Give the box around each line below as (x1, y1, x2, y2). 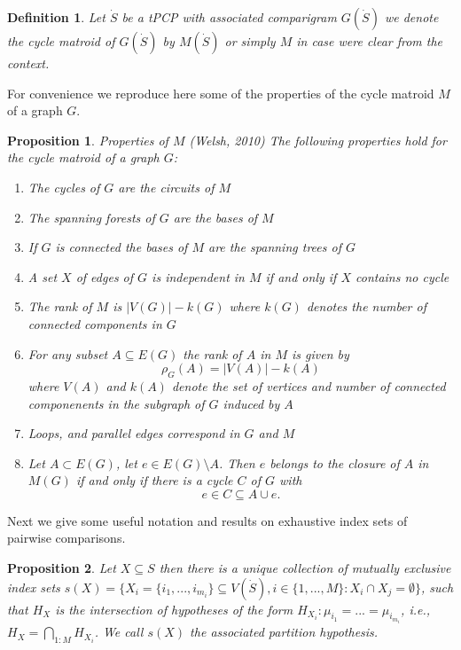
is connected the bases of (55, 238, 188, 256)
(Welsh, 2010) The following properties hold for (189, 130, 447, 149)
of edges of (75, 267, 134, 286)
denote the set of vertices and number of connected (171, 376, 446, 395)
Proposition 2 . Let (7, 559, 116, 577)
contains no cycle (356, 267, 449, 286)
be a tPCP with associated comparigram (121, 8, 337, 26)
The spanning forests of (27, 208, 155, 226)
